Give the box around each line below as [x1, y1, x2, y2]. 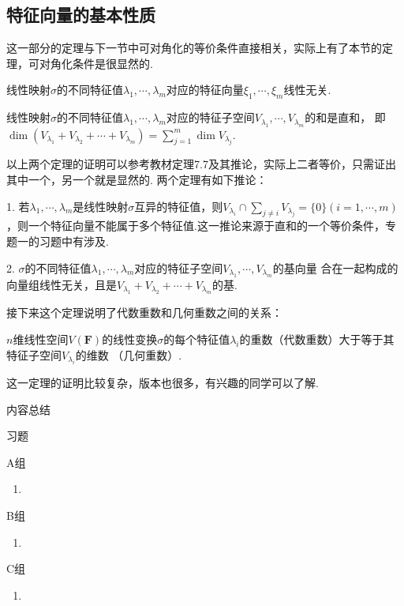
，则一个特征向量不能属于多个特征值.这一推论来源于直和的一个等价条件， [6, 217, 385, 234]
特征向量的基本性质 [6, 2, 155, 27]
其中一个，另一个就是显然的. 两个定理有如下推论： [6, 171, 267, 187]
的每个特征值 [163, 330, 230, 347]
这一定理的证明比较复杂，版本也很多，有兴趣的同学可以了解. [6, 374, 319, 390]
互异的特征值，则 [134, 198, 223, 214]
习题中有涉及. [39, 232, 109, 249]
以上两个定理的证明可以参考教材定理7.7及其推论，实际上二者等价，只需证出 [6, 156, 396, 172]
